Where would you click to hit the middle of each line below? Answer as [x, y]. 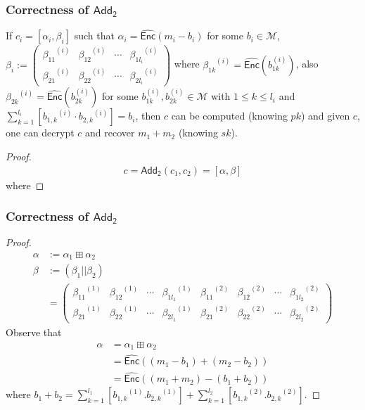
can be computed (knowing [229, 116]
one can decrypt [40, 133]
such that [94, 36]
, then [148, 116]
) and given [325, 116]
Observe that [34, 332]
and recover [110, 133]
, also [307, 64]
